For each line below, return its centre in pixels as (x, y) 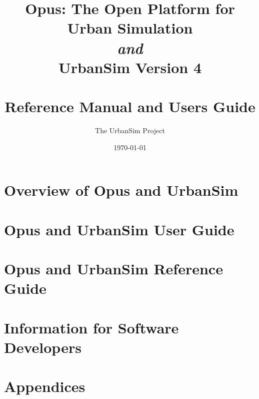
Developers (43, 347)
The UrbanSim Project (130, 130)
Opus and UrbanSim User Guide (119, 229)
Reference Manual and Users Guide (130, 106)
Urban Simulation (130, 28)
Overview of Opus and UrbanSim (121, 190)
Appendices (45, 386)
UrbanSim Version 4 (130, 67)
